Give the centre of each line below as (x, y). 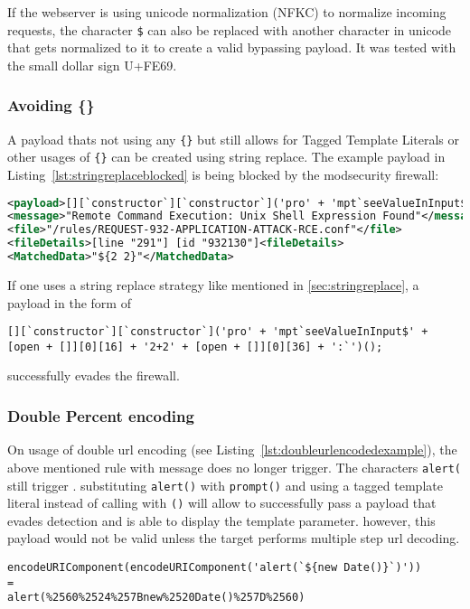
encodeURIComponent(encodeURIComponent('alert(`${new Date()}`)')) (215, 567)
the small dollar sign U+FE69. (92, 65)
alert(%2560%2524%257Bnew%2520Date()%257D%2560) (156, 598)
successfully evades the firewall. (94, 375)
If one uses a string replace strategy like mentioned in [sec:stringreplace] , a (213, 284)
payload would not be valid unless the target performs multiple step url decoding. (234, 538)
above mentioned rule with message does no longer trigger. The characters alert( (234, 467)
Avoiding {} (51, 105)
